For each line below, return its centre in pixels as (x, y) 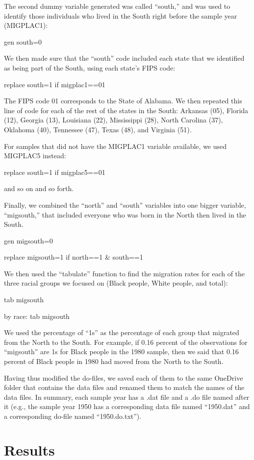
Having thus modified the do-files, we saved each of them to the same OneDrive (124, 377)
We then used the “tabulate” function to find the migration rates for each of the (125, 273)
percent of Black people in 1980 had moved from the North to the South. (114, 361)
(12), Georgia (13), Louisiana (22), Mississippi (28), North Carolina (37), (114, 120)
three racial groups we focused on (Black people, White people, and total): (116, 283)
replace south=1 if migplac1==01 (55, 84)
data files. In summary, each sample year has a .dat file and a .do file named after (127, 397)
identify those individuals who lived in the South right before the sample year (121, 15)
